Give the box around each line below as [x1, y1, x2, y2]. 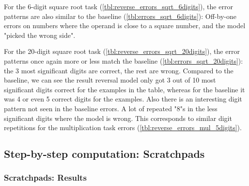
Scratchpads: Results [4, 171, 87, 184]
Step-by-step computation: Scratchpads [4, 146, 205, 161]
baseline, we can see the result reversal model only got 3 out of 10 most [4, 75, 216, 85]
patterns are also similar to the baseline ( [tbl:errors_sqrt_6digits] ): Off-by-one [4, 11, 236, 21]
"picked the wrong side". [4, 30, 76, 40]
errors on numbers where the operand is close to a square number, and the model [4, 20, 246, 31]
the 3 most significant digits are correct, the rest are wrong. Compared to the [4, 65, 233, 75]
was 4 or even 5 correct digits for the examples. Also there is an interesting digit [4, 94, 242, 104]
